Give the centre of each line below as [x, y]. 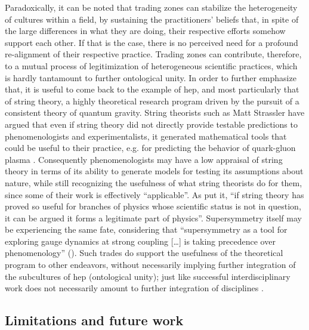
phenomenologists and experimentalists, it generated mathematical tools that [146, 136]
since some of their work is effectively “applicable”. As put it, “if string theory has [154, 194]
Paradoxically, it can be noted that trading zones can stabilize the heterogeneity [151, 7]
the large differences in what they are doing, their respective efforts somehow [145, 31]
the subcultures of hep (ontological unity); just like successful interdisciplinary [148, 276]
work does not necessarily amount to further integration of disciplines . [134, 288]
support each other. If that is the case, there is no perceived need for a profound [152, 42]
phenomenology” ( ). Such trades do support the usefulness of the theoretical [144, 253]
